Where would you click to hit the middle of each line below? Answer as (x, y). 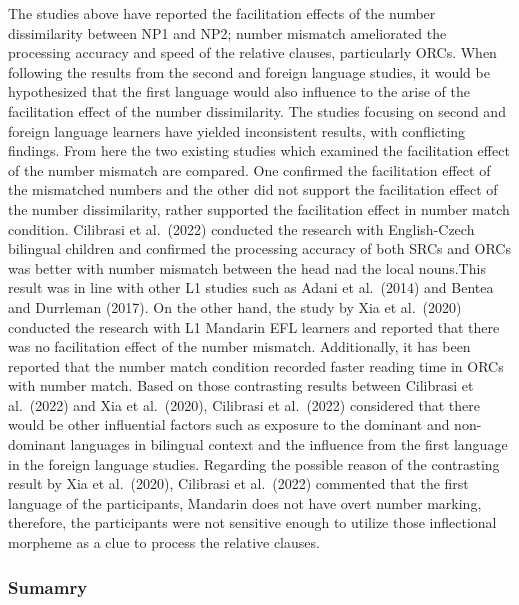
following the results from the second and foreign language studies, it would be (249, 71)
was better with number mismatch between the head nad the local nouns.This (247, 267)
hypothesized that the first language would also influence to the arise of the (239, 91)
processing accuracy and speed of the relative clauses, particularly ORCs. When (252, 52)
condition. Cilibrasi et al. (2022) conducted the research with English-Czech (241, 228)
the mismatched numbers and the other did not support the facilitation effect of (253, 189)
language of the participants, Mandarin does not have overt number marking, (245, 502)
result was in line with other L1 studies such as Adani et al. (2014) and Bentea (251, 287)
